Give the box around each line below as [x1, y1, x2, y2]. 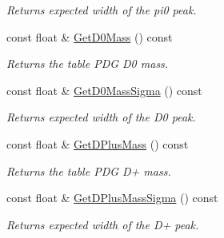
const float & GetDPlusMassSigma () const [6, 189, 218, 206]
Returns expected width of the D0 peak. [6, 109, 196, 125]
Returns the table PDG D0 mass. [6, 55, 169, 72]
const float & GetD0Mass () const [6, 28, 173, 45]
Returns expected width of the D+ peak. [6, 216, 199, 232]
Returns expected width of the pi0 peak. [6, 2, 197, 18]
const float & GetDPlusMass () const [6, 135, 189, 152]
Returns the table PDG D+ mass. [6, 162, 171, 179]
